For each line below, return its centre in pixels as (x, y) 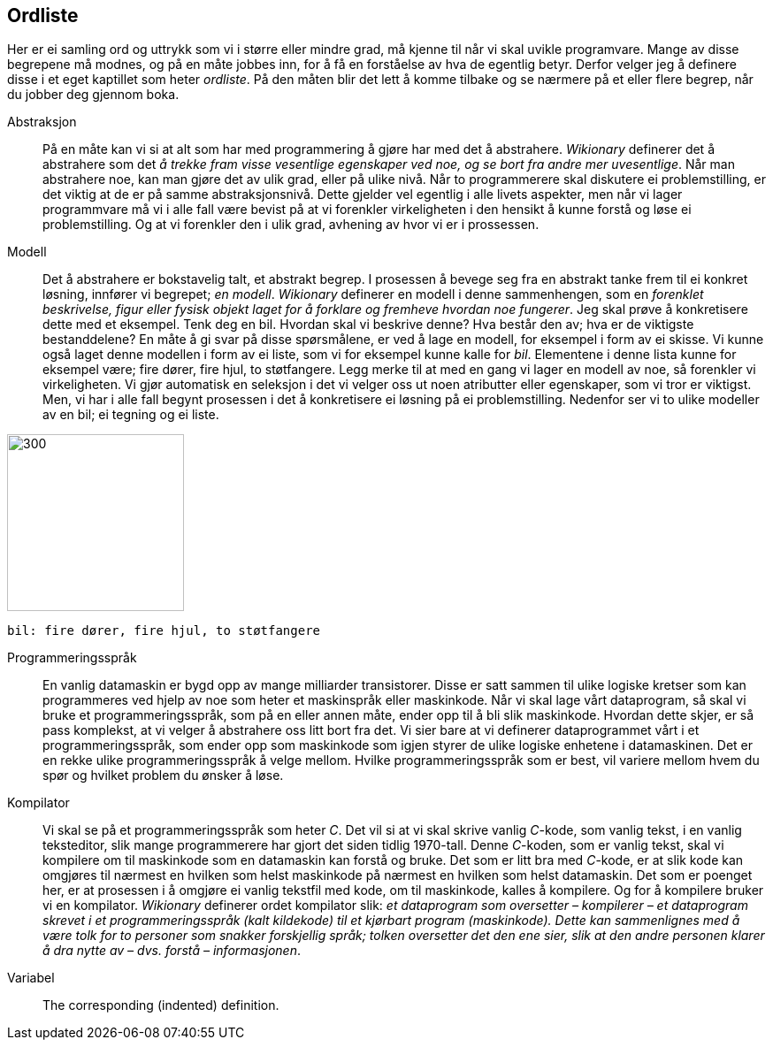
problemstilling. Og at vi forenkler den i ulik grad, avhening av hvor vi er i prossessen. (291, 225)
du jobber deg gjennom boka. (93, 95)
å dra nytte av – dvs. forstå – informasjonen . (172, 951)
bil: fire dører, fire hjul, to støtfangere (164, 631)
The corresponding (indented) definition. (161, 1005)
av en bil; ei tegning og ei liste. (131, 415)
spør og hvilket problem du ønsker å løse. (163, 776)
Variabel (31, 978)
